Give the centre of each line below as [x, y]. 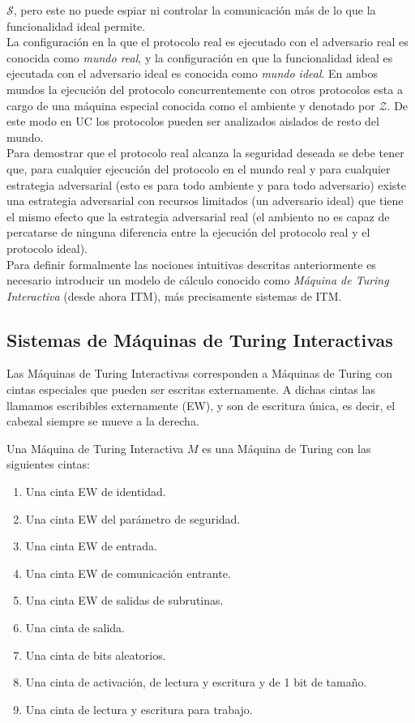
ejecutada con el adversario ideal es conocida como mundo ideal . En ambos [192, 73]
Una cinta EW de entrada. [91, 546]
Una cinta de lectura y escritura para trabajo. [139, 709]
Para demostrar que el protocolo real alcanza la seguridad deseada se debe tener [205, 153]
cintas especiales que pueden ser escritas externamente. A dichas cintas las [191, 389]
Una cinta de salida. [75, 628]
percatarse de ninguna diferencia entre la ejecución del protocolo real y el [188, 232]
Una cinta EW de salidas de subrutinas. [124, 600]
